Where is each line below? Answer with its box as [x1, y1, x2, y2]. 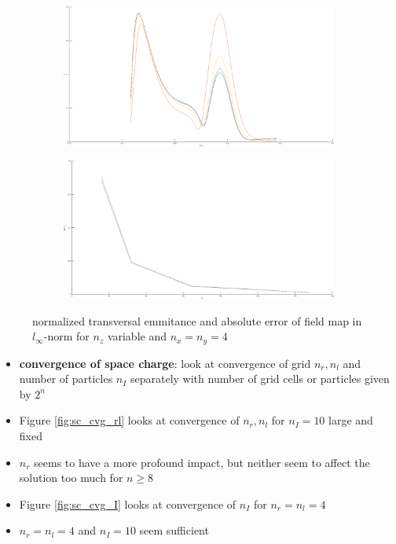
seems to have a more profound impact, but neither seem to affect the [34, 454, 370, 470]
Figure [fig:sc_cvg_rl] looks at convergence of [19, 412, 240, 428]
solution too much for [19, 469, 123, 486]
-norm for [43, 328, 90, 344]
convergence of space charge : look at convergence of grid [19, 355, 311, 371]
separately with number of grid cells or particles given [130, 370, 390, 387]
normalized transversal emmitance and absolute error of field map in [32, 312, 362, 329]
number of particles [19, 370, 113, 387]
